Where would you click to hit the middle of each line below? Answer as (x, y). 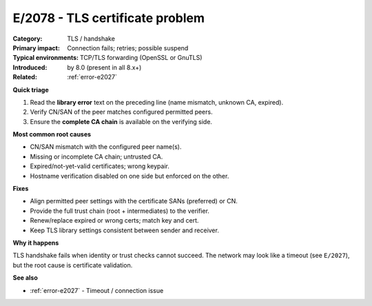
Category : (28, 39)
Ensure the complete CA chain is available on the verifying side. (121, 121)
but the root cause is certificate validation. (73, 265)
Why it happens (36, 243)
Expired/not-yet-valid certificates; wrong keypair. (100, 166)
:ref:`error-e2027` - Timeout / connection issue (97, 290)
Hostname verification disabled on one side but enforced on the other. (130, 176)
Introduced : (30, 67)
